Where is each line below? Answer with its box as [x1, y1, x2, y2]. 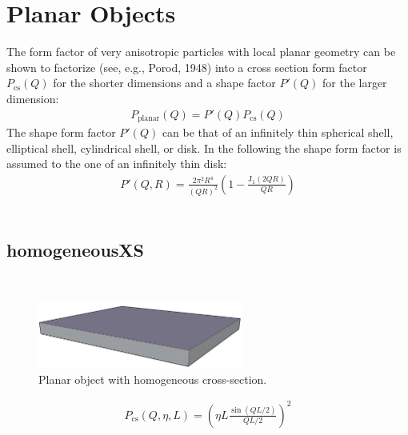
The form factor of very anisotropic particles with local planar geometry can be [6, 43, 396, 60]
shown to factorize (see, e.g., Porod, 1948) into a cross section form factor [6, 58, 367, 75]
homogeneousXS [6, 237, 145, 261]
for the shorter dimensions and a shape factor [53, 74, 276, 91]
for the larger [322, 74, 387, 91]
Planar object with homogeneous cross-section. [38, 370, 267, 387]
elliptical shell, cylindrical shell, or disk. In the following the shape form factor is [6, 139, 402, 156]
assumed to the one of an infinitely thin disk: [6, 155, 227, 172]
